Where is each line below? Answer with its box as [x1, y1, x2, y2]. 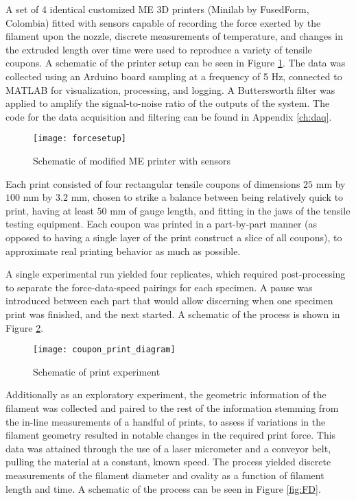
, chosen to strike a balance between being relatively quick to [86, 190, 344, 204]
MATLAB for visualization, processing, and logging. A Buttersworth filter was [5, 82, 335, 97]
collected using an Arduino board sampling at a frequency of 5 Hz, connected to [5, 69, 342, 83]
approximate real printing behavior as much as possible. [5, 243, 241, 258]
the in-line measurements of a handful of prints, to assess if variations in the [5, 414, 326, 428]
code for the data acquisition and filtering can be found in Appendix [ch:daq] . [5, 109, 332, 123]
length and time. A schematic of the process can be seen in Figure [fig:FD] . [5, 481, 321, 496]
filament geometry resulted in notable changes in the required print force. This [5, 428, 336, 442]
